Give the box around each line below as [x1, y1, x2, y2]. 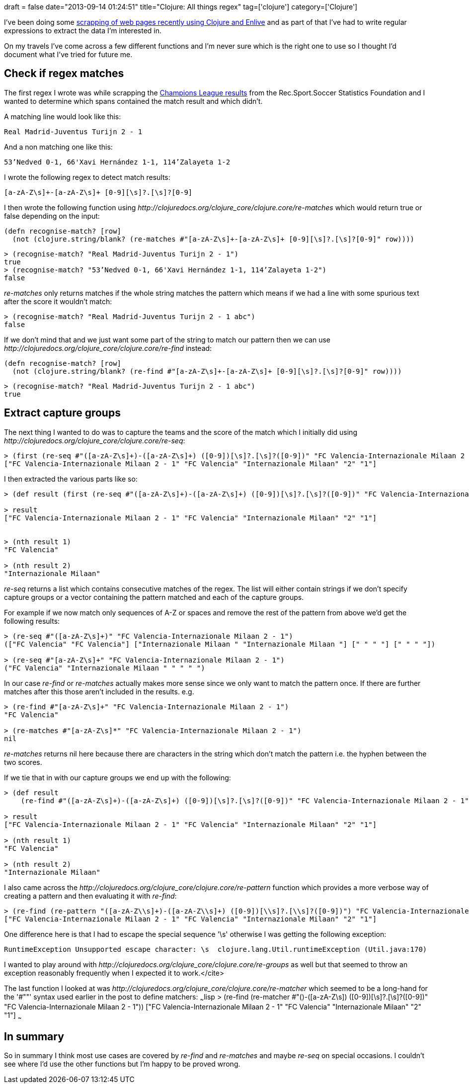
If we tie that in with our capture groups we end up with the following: [4, 773, 231, 782]
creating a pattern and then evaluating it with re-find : [4, 891, 177, 900]
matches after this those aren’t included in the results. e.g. [4, 687, 194, 696]
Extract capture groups [4, 407, 121, 419]
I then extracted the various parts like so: [4, 474, 138, 483]
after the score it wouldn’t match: [4, 297, 112, 306]
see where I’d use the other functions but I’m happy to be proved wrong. [4, 1060, 240, 1069]
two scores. [4, 757, 42, 766]
